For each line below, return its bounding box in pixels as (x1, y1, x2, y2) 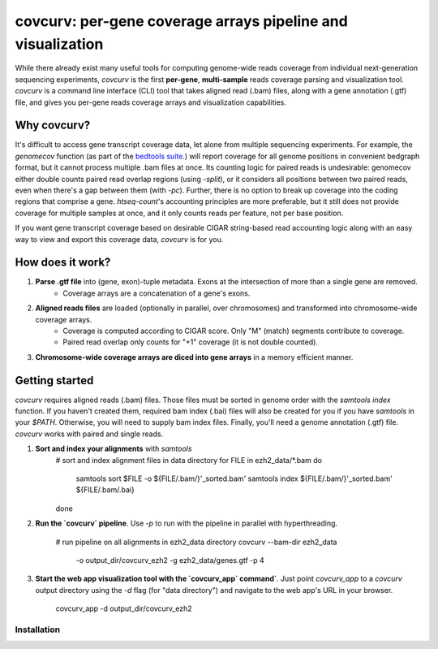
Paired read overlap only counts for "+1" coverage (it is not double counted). (62, 337, 318, 347)
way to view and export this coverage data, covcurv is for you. (15, 234, 224, 244)
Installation (15, 624, 61, 635)
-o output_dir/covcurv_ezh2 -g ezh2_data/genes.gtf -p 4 (75, 556, 265, 565)
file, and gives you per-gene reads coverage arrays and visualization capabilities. (15, 97, 287, 107)
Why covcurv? (15, 119, 91, 132)
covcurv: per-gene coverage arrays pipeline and (15, 12, 348, 30)
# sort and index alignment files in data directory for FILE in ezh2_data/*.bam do (55, 455, 322, 465)
